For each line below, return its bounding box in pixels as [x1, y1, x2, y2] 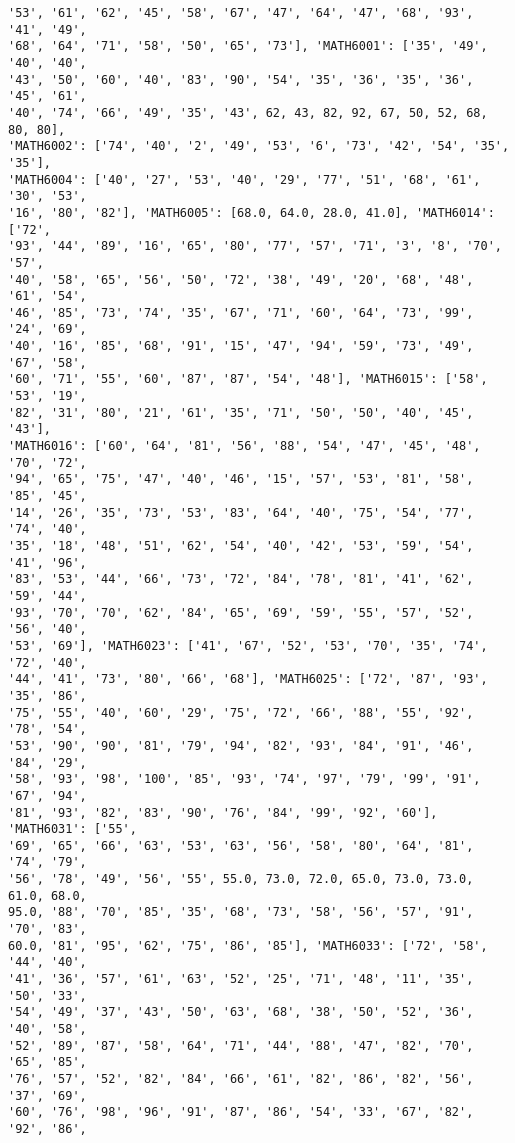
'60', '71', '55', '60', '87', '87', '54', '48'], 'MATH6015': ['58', [8, 372, 488, 387]
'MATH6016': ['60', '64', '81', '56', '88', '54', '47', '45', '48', [8, 439, 481, 454]
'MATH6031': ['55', [8, 822, 137, 837]
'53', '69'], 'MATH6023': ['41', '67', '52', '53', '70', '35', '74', [8, 638, 488, 653]
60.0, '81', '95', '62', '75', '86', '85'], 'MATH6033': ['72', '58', [8, 938, 488, 953]
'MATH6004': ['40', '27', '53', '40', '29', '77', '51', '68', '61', [8, 172, 481, 187]
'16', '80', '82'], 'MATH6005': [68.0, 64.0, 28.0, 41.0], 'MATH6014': [8, 205, 495, 220]
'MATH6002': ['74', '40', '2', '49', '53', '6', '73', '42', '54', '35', [8, 139, 510, 154]
